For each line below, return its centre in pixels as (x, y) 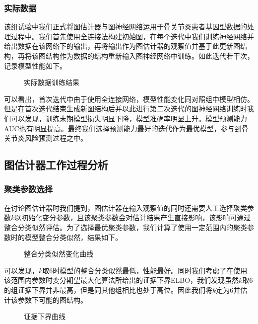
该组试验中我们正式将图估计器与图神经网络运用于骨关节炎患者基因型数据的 (126, 27)
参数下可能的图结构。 (52, 299)
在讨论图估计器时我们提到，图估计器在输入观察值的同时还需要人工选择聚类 (126, 207)
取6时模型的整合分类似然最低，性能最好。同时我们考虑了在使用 (145, 270)
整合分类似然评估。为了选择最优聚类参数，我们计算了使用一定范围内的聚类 (126, 227)
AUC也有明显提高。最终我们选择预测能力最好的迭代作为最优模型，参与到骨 (126, 128)
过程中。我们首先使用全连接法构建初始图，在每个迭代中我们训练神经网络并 (132, 36)
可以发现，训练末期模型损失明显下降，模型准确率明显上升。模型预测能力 (129, 118)
